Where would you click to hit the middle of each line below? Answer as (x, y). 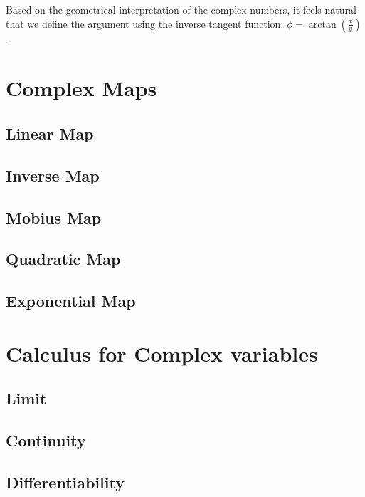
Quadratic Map (63, 259)
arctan (322, 25)
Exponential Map (71, 301)
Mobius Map (54, 217)
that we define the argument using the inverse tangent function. (145, 23)
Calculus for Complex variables (162, 353)
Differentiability (65, 482)
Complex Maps (81, 88)
